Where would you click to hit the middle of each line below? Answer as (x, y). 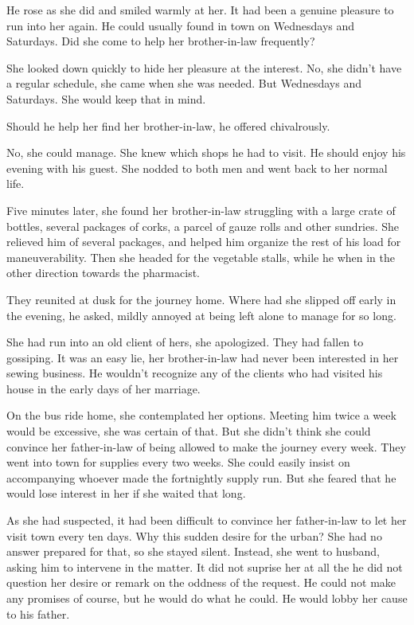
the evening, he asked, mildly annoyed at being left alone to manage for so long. (201, 315)
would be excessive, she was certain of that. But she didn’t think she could (189, 431)
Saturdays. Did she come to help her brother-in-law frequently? (161, 41)
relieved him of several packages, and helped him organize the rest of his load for (204, 242)
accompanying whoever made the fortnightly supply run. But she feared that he (201, 477)
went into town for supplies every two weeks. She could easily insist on (178, 462)
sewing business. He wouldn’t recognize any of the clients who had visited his (195, 373)
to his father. (38, 613)
